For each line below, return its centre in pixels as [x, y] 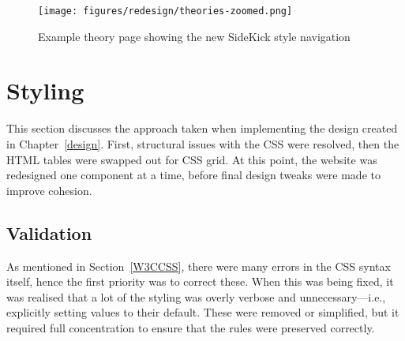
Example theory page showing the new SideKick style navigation [194, 36]
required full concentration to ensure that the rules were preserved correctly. [191, 327]
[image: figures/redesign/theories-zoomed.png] [165, 11]
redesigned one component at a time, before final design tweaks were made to [193, 175]
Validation [49, 232]
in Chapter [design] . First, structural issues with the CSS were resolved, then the [203, 143]
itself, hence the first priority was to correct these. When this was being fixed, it [200, 281]
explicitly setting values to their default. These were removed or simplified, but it [203, 312]
